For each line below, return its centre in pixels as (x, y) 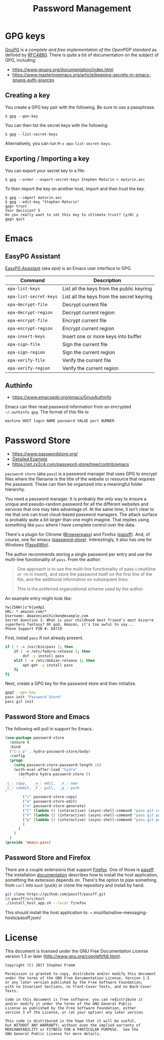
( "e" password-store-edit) (50, 801)
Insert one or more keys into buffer (102, 336)
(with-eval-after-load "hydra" (46, 770)
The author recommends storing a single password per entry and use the (79, 555)
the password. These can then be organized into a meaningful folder (74, 484)
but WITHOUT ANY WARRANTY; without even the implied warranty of (73, 1025)
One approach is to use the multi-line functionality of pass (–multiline (86, 569)
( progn (16, 761)
